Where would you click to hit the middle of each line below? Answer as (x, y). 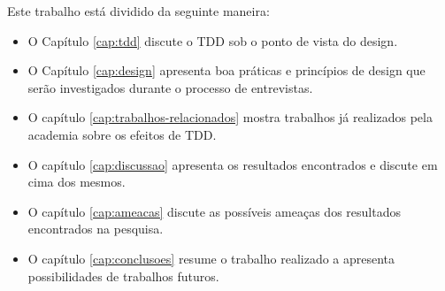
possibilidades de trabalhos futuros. (123, 276)
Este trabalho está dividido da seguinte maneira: (138, 11)
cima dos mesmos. (77, 182)
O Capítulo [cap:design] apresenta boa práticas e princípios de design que (226, 70)
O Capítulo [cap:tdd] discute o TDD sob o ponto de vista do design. (213, 40)
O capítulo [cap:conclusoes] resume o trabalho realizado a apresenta (211, 258)
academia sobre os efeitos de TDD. (122, 134)
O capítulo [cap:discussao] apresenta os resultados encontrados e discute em (233, 164)
